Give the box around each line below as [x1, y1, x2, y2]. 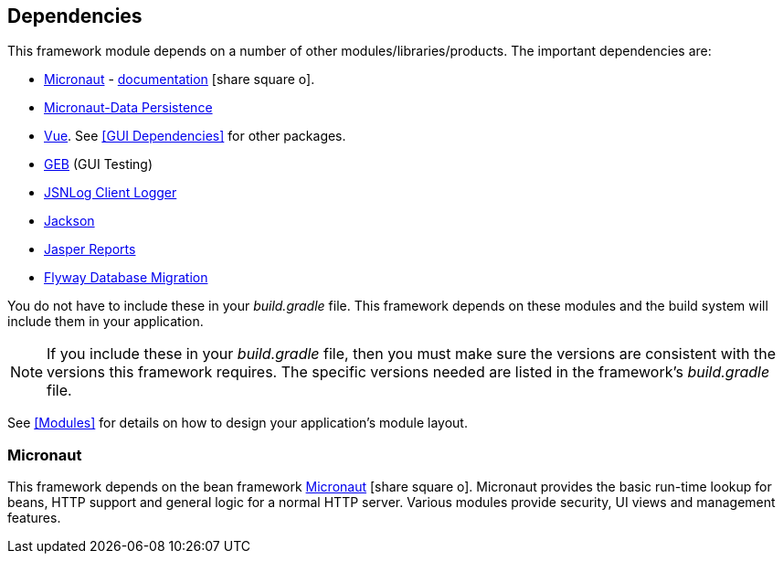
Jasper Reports [44, 241, 136, 258]
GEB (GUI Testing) [44, 156, 153, 173]
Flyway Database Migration [44, 270, 208, 286]
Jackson [44, 213, 95, 229]
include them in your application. [7, 313, 204, 330]
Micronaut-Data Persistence [44, 100, 213, 116]
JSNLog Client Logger [44, 185, 177, 201]
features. [7, 510, 61, 526]
